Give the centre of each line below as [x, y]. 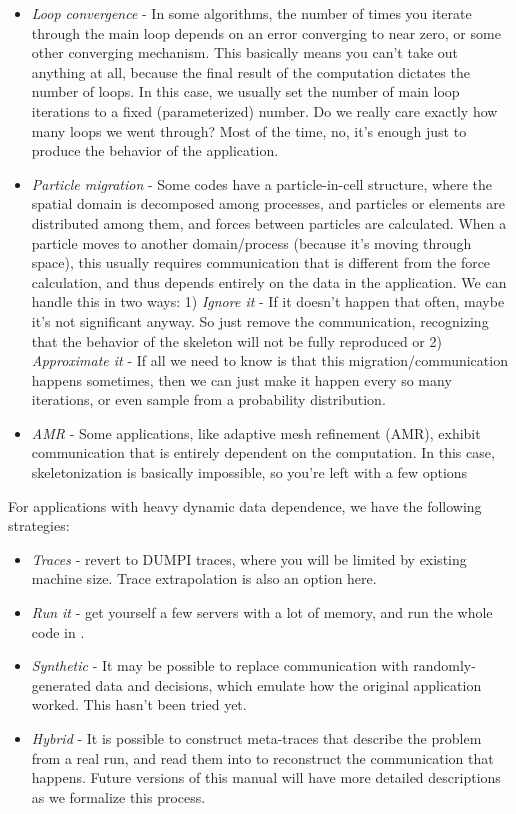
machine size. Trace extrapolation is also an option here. [204, 578]
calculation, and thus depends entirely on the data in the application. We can [269, 281]
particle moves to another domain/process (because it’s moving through [251, 242]
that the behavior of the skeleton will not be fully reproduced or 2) [236, 340]
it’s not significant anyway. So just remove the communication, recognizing [260, 320]
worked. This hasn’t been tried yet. [139, 704]
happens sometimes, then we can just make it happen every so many [241, 379]
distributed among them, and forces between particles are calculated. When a [269, 222]
